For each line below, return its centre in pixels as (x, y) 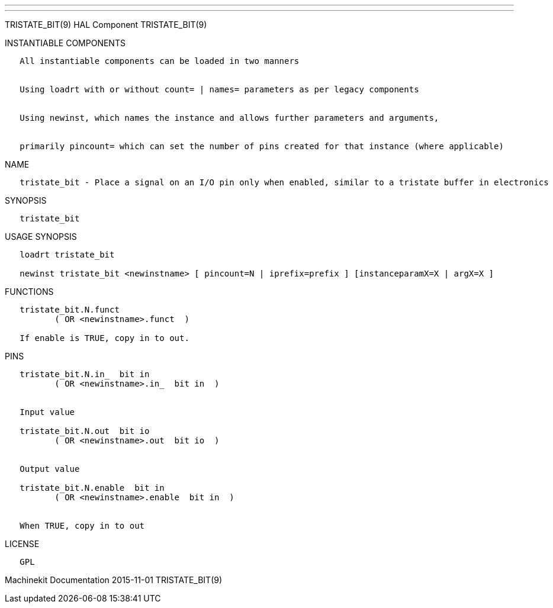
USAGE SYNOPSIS (41, 237)
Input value (47, 412)
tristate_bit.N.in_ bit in (85, 374)
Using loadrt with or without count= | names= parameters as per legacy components (219, 89)
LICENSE (22, 544)
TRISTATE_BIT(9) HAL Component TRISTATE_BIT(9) (106, 25)
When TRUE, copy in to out (82, 526)
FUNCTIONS (29, 292)
